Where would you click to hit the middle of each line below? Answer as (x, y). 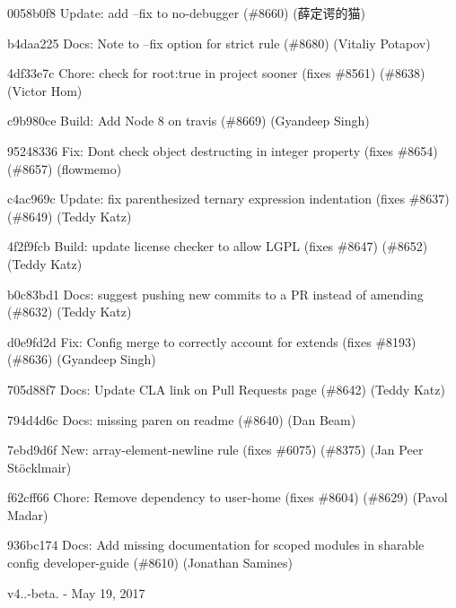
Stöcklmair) (39, 467)
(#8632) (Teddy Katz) (70, 312)
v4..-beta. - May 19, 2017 (76, 592)
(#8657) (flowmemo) (65, 168)
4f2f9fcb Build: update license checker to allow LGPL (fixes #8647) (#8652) (218, 246)
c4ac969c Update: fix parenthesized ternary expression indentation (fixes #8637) (228, 199)
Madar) (28, 514)
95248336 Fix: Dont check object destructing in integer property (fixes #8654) (223, 150)
